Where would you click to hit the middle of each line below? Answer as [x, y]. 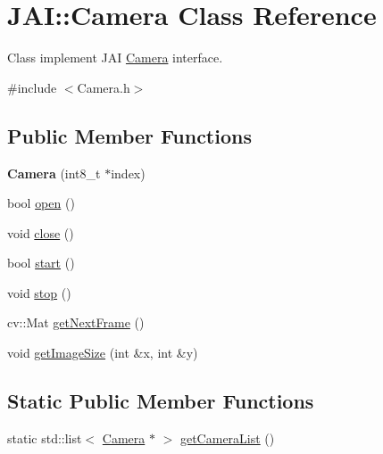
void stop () [39, 292]
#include [32, 87]
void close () [41, 232]
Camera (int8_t [54, 173]
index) [128, 173]
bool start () [41, 263]
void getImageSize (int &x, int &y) [103, 353]
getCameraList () [227, 437]
